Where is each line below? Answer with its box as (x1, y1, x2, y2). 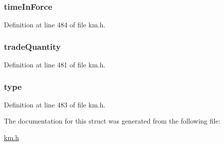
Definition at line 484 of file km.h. (4, 20, 106, 30)
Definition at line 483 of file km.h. (4, 99, 106, 109)
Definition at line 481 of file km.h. (4, 60, 106, 70)
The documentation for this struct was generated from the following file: (4, 116, 221, 126)
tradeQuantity (4, 40, 61, 52)
